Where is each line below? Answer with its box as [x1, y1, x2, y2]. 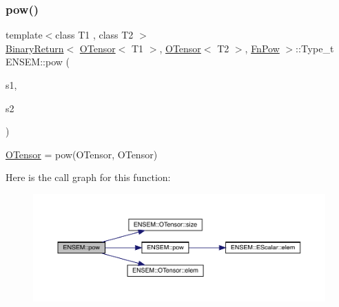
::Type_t [296, 41, 334, 55]
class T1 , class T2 [55, 28, 134, 42]
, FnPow [245, 41, 280, 55]
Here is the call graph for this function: [6, 170, 171, 184]
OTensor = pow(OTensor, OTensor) [6, 147, 158, 161]
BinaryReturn [6, 41, 64, 55]
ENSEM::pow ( [6, 54, 70, 69]
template [6, 28, 43, 42]
